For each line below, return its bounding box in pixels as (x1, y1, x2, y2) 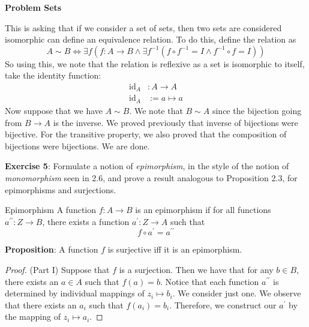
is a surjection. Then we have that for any (119, 263, 274, 275)
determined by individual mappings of (5, 287, 145, 299)
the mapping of (5, 310, 61, 323)
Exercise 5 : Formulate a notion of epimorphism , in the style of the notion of (5, 160, 289, 172)
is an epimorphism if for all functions (135, 203, 271, 216)
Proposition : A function (5, 243, 98, 256)
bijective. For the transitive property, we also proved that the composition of (5, 128, 287, 140)
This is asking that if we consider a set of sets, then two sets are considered (5, 21, 282, 34)
